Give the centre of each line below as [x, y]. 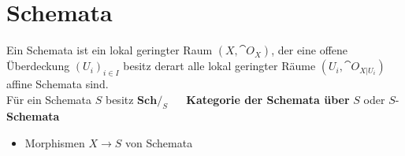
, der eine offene [310, 50]
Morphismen [55, 142]
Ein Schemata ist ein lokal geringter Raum [110, 50]
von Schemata [159, 142]
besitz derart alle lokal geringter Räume [219, 66]
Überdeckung [38, 66]
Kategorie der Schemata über [268, 99]
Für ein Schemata [49, 99]
